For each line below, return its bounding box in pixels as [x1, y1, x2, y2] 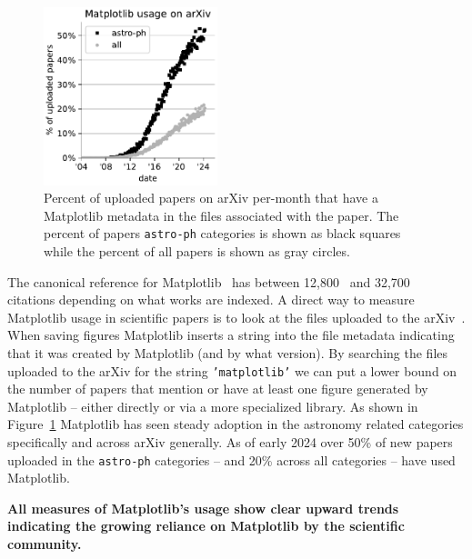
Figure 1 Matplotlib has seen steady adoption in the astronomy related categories [7, 414, 464, 434]
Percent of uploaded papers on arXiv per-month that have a [44, 188, 378, 207]
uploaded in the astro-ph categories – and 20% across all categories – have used [7, 450, 456, 469]
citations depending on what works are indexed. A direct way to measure [7, 290, 415, 309]
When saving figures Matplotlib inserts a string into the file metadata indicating [7, 325, 455, 344]
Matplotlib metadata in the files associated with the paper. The [44, 205, 399, 225]
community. [7, 534, 82, 554]
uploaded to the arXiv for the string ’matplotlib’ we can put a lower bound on [7, 361, 457, 380]
